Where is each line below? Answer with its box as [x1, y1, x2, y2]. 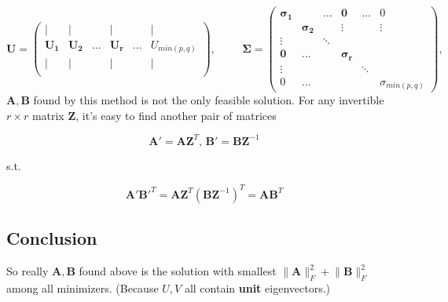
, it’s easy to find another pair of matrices [75, 107, 277, 123]
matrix [31, 107, 64, 123]
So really [6, 263, 49, 279]
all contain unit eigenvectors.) [184, 279, 330, 296]
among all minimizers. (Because [6, 279, 159, 296]
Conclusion [6, 226, 97, 250]
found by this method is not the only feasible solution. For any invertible [33, 92, 384, 108]
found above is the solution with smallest [79, 263, 277, 279]
